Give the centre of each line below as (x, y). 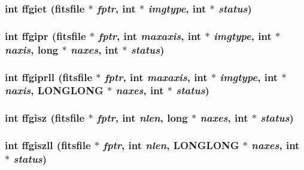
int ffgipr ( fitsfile (45, 35)
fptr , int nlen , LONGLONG (171, 145)
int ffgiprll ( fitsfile (49, 77)
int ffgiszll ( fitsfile (48, 145)
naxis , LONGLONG (54, 90)
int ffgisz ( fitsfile (45, 118)
